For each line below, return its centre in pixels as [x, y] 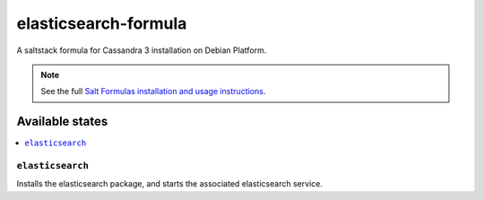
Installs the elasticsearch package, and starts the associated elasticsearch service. [169, 184]
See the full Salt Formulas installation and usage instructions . [153, 91]
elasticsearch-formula [102, 23]
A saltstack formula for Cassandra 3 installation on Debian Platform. [142, 50]
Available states [62, 122]
